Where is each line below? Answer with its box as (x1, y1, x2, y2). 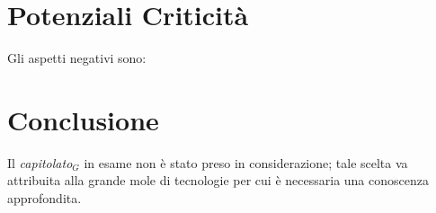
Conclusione (7, 101, 159, 138)
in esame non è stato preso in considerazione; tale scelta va (84, 153, 408, 172)
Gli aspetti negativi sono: (7, 49, 147, 67)
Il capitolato (7, 153, 73, 172)
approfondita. (7, 189, 82, 208)
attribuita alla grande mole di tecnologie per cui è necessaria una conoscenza (7, 171, 429, 190)
